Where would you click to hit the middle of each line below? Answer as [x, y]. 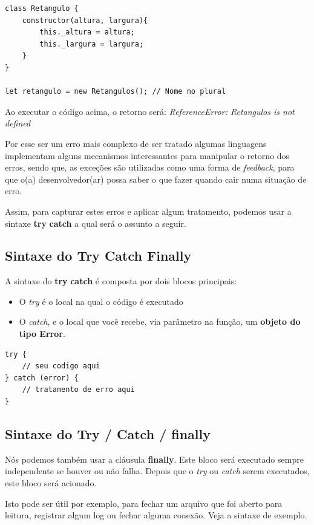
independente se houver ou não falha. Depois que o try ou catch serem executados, [157, 471]
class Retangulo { [42, 8]
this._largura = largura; [92, 44]
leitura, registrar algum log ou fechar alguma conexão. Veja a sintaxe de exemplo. [156, 515]
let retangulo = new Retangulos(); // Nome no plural [116, 92]
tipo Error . [42, 334]
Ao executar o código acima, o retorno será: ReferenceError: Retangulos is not [150, 111]
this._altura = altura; [87, 32]
